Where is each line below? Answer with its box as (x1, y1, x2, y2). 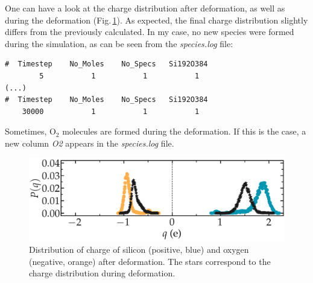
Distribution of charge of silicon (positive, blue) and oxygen (29, 243, 249, 255)
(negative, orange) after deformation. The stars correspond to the (29, 255, 271, 267)
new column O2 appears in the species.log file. (5, 136, 174, 149)
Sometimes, (5, 125, 47, 138)
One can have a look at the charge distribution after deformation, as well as (5, 2, 285, 14)
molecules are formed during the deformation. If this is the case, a (62, 125, 306, 138)
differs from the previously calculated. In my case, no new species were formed (5, 25, 294, 38)
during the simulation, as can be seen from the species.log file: (5, 37, 233, 49)
